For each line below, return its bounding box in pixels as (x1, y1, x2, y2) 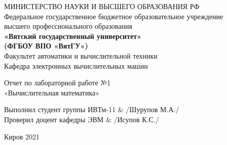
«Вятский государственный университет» (4, 30, 141, 41)
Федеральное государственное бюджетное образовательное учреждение (4, 11, 223, 21)
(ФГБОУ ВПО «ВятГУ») (4, 40, 88, 51)
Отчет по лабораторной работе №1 (4, 77, 111, 88)
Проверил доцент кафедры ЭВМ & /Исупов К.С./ (4, 114, 159, 124)
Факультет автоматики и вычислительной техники (4, 50, 158, 61)
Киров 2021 (4, 131, 40, 141)
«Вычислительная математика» (4, 87, 100, 98)
